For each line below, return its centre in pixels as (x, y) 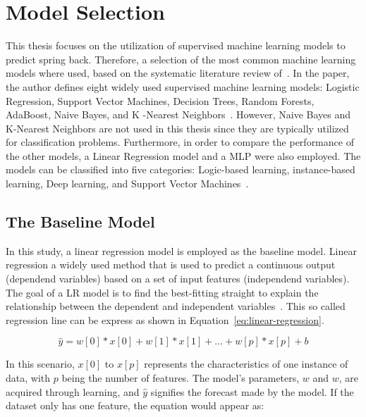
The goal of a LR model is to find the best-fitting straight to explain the (162, 292)
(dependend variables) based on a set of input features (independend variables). (178, 279)
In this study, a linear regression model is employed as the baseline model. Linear (181, 250)
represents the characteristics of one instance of (246, 364)
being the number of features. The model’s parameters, (181, 378)
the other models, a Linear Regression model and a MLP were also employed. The (183, 155)
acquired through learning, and (73, 391)
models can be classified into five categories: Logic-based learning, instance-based (181, 169)
